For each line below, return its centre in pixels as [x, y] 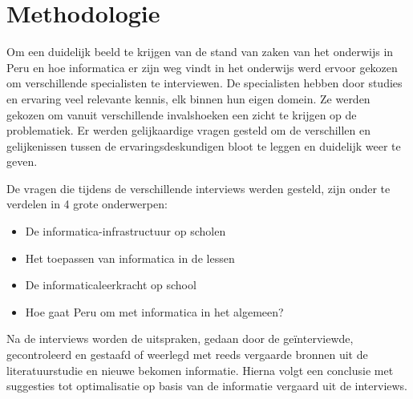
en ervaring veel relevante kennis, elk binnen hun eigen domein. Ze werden [188, 98]
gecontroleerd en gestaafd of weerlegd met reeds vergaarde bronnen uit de [187, 355]
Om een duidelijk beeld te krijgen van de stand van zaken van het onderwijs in [200, 52]
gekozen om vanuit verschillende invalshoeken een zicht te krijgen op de [182, 114]
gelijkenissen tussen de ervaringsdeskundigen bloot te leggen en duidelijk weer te [204, 145]
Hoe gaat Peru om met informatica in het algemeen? [154, 311]
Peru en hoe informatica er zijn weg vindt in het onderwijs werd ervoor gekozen [202, 67]
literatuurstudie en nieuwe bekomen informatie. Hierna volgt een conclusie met [200, 370]
